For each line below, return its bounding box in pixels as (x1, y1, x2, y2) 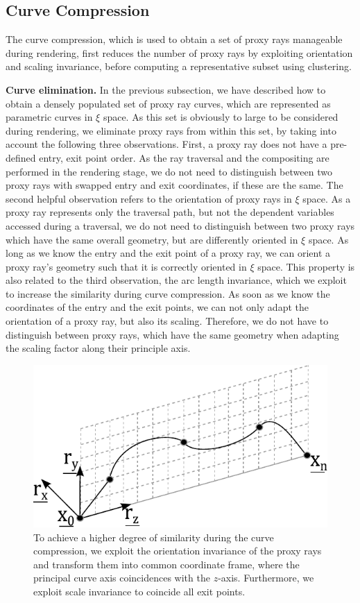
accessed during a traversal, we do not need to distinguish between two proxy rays (6, 218, 355, 232)
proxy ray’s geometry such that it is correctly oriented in (6, 259, 247, 273)
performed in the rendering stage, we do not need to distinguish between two (6, 164, 332, 178)
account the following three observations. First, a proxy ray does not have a (6, 137, 327, 151)
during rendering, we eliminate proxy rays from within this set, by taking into (6, 123, 336, 137)
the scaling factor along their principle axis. (6, 341, 191, 355)
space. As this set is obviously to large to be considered (103, 110, 338, 124)
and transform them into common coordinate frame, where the (33, 557, 300, 571)
